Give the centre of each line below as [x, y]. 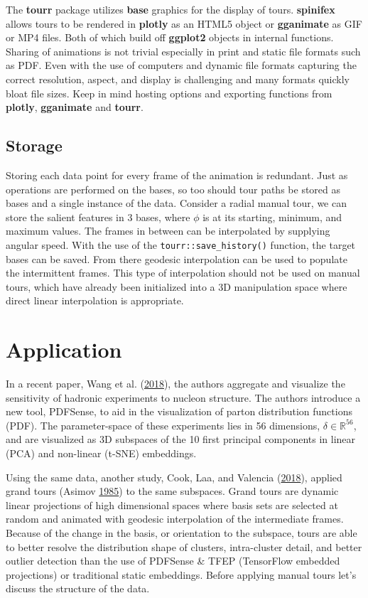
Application [64, 349]
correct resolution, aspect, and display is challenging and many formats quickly [178, 79]
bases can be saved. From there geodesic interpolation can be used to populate [177, 258]
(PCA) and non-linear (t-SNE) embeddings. [101, 453]
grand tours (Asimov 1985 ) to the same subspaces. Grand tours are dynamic [172, 491]
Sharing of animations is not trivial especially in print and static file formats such [183, 51]
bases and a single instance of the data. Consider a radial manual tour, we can [176, 203]
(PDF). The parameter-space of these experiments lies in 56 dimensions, [163, 425]
